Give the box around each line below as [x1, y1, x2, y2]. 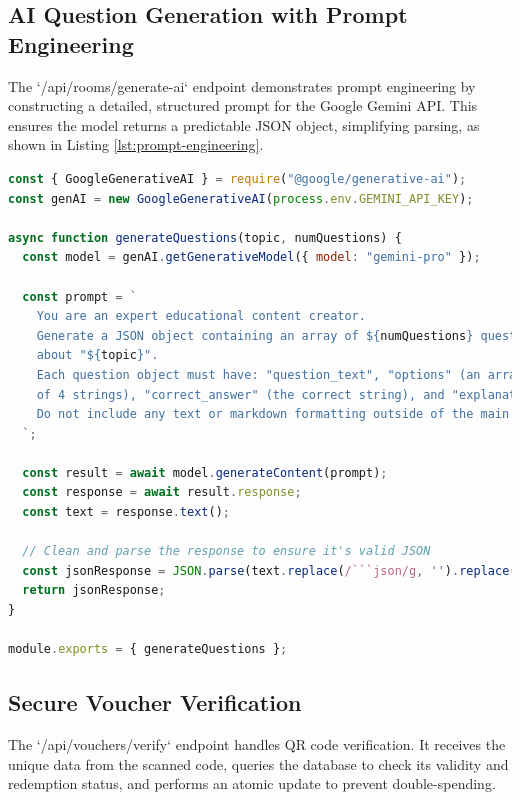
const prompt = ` [22, 289, 137, 304]
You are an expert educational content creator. [36, 309, 366, 324]
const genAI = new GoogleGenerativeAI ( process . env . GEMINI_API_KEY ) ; [8, 191, 474, 206]
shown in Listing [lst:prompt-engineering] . [8, 134, 264, 155]
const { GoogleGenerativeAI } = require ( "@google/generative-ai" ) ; [8, 171, 467, 186]
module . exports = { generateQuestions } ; [8, 642, 288, 657]
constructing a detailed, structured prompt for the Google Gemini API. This [8, 95, 478, 116]
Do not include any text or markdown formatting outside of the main [36, 407, 510, 422]
